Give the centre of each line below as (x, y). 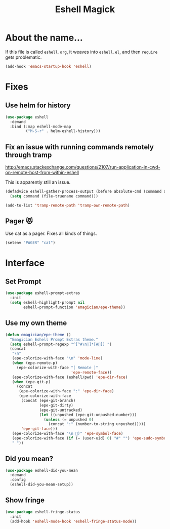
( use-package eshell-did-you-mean (42, 470)
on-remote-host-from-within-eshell (42, 173)
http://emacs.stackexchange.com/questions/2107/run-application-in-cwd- (83, 167)
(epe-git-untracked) (61, 410)
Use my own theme (36, 323)
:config (18, 480)
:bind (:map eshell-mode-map (40, 127)
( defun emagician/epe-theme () (38, 335)
